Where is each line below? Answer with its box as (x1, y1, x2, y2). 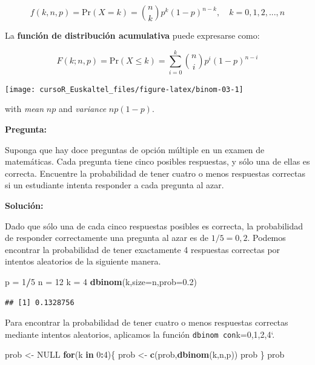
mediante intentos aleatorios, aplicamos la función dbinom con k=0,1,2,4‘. (5, 327, 275, 340)
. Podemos (247, 231, 286, 244)
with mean (5, 102, 44, 115)
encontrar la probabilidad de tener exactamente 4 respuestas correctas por (5, 243, 280, 255)
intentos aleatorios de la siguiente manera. (5, 255, 161, 268)
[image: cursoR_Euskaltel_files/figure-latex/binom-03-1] (5, 85, 244, 94)
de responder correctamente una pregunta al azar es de (5, 231, 208, 244)
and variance (58, 102, 107, 115)
